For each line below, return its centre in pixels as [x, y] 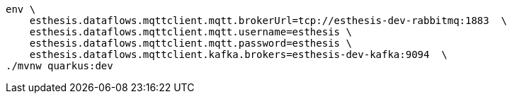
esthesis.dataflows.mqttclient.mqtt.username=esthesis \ [190, 32]
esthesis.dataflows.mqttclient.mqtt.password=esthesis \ [190, 43]
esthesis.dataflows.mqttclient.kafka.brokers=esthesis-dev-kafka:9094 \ [238, 54]
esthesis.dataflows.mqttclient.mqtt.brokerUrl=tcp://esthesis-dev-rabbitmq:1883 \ [268, 21]
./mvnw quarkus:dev [59, 66]
